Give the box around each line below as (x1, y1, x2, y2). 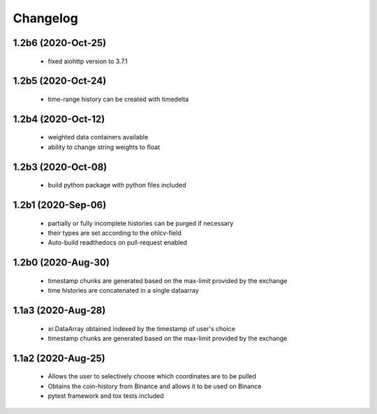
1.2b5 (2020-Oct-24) (13, 75, 107, 87)
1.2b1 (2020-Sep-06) (13, 199, 107, 210)
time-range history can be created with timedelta (47, 95, 189, 103)
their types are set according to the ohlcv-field (47, 229, 182, 237)
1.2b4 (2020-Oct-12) (13, 113, 105, 125)
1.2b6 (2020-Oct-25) (13, 37, 107, 49)
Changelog (13, 10, 78, 26)
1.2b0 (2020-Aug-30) (13, 256, 110, 268)
